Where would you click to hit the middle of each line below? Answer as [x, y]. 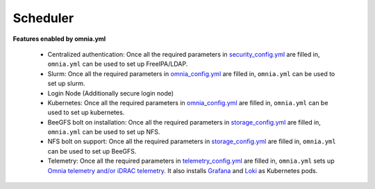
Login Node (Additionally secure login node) [110, 93]
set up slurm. [66, 84]
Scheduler [43, 18]
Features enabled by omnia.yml [59, 39]
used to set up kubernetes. [86, 112]
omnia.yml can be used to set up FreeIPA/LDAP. [118, 64]
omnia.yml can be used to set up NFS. [104, 132]
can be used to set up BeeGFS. [92, 151]
